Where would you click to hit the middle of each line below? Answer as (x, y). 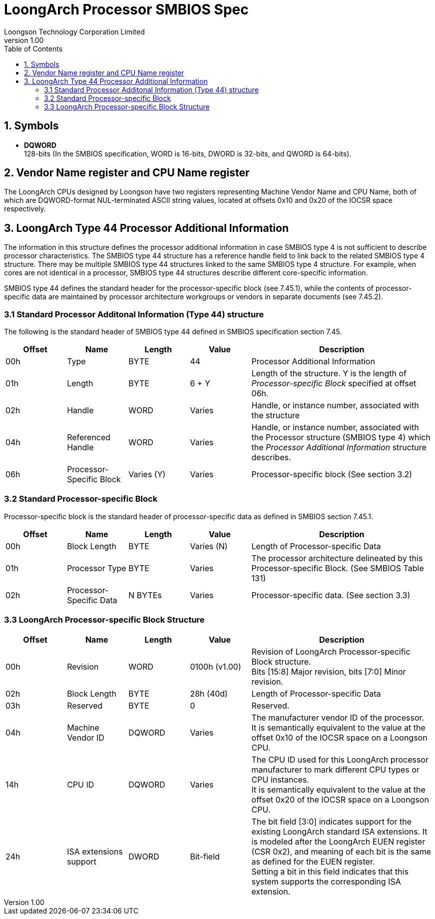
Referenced (89, 438)
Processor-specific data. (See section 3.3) (331, 595)
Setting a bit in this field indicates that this (330, 871)
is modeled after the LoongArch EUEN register (338, 841)
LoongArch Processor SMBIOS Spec (126, 9)
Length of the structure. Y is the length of (329, 374)
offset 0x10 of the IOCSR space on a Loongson (339, 737)
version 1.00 (24, 40)
